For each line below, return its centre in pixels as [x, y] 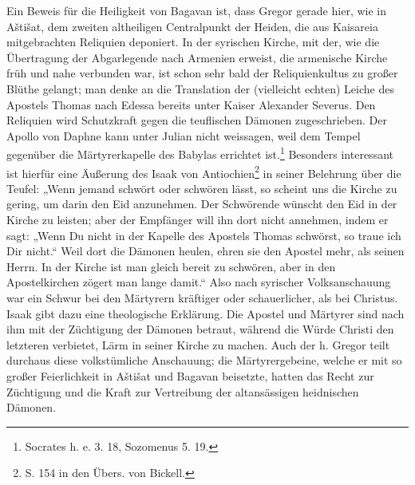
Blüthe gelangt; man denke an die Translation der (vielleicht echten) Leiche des [200, 88]
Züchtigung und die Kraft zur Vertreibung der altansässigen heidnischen [183, 391]
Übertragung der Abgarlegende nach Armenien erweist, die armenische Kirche [197, 57]
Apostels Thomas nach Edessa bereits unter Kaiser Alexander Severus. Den [191, 104]
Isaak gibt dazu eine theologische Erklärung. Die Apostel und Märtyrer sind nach [206, 313]
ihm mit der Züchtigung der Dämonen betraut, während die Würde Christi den [200, 329]
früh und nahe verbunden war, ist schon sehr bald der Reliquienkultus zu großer [202, 73]
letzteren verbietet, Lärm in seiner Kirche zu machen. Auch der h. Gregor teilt [198, 344]
